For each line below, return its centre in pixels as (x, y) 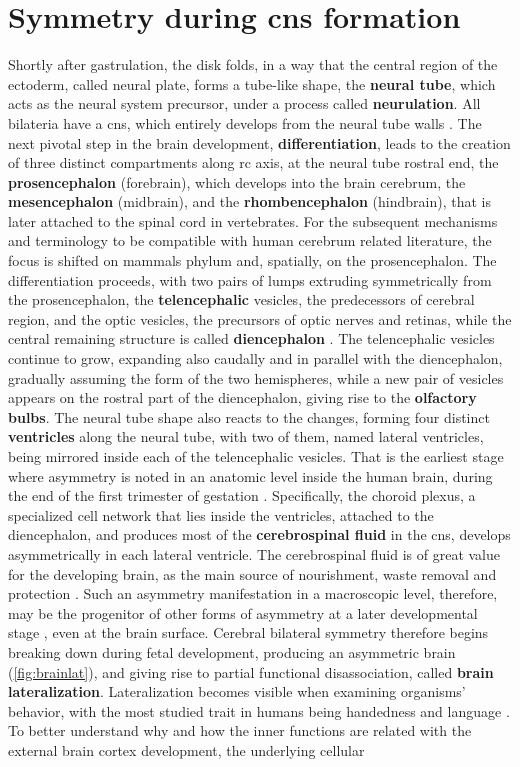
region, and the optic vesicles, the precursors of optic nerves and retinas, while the (260, 318)
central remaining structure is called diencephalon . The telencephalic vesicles (251, 338)
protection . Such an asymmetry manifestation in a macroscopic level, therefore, (253, 593)
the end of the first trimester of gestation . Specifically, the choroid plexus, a (242, 495)
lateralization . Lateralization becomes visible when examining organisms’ (237, 691)
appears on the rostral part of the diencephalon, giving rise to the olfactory (242, 397)
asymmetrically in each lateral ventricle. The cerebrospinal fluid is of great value (254, 553)
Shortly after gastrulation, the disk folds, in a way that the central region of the (253, 64)
